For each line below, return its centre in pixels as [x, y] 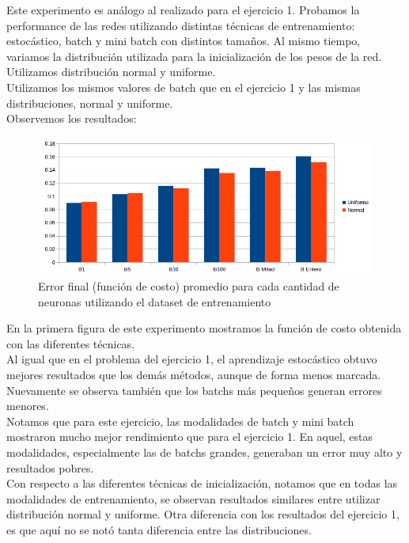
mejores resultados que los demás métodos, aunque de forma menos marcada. [194, 374]
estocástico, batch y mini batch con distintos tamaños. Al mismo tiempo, [184, 41]
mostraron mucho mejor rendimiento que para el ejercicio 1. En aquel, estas [190, 437]
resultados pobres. [50, 467]
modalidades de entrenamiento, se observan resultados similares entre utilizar [193, 498]
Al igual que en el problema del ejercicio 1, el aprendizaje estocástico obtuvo [192, 359]
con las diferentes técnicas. [71, 343]
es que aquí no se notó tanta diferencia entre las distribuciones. [159, 529]
